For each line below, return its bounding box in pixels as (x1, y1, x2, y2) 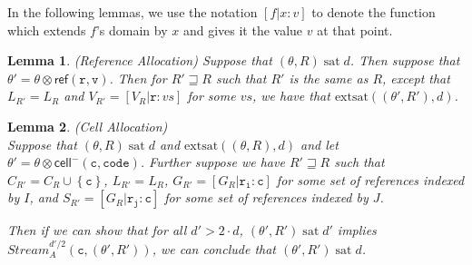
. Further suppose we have (140, 152, 285, 172)
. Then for (109, 68, 167, 87)
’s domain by (95, 20, 168, 39)
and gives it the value (182, 20, 303, 39)
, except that (382, 68, 450, 87)
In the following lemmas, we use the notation (7, 3, 258, 21)
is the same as (289, 68, 369, 87)
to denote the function (311, 3, 436, 21)
